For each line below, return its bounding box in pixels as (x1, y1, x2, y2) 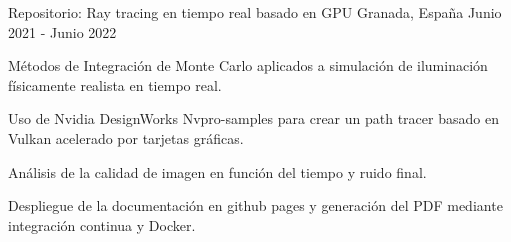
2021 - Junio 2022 (8, 21, 117, 42)
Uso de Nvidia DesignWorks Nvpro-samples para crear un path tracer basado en (8, 108, 499, 129)
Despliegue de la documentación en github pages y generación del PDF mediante (8, 195, 503, 216)
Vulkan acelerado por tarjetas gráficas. (8, 127, 244, 148)
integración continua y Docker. (8, 214, 196, 235)
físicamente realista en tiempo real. (8, 74, 222, 95)
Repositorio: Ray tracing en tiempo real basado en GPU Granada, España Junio (8, 2, 502, 22)
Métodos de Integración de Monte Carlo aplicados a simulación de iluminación (8, 55, 488, 76)
